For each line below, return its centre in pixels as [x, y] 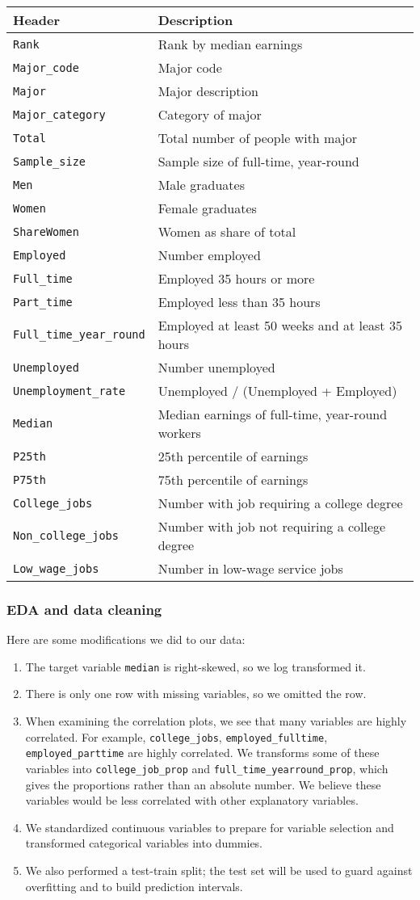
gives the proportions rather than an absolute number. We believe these [203, 784]
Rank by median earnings [230, 44]
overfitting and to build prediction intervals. [134, 886]
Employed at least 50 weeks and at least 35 [280, 325]
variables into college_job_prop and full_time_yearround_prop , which [207, 768]
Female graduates [207, 208]
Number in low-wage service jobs [250, 568]
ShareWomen [46, 231]
